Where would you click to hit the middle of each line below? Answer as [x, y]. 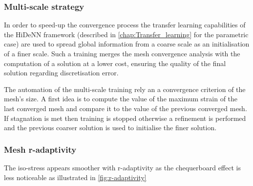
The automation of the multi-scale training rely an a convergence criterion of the [125, 89]
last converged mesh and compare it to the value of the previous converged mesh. [126, 108]
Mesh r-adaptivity [40, 149]
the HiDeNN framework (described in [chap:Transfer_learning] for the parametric [126, 34]
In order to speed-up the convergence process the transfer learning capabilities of [125, 25]
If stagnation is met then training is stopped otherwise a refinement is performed [125, 118]
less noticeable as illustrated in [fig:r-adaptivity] [75, 177]
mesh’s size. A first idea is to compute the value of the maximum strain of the [121, 99]
